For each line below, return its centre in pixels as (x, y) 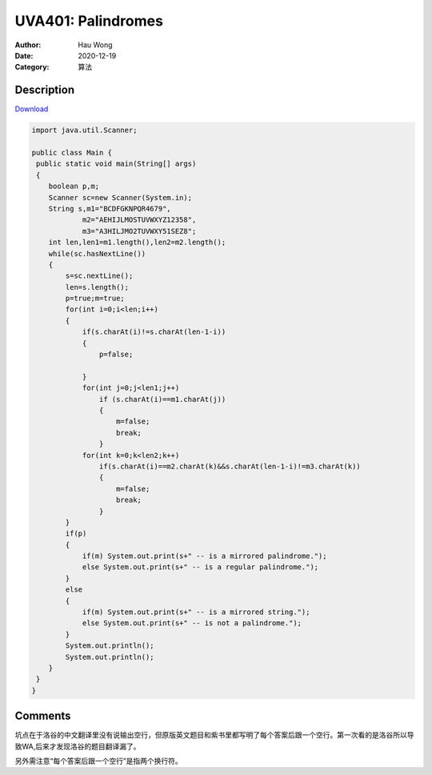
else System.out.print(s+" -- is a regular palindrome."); (200, 567)
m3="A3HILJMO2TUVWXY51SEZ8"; (139, 231)
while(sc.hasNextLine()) (97, 253)
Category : (32, 67)
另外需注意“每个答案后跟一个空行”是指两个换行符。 (99, 761)
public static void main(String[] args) (116, 164)
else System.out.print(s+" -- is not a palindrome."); (192, 623)
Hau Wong (95, 45)
